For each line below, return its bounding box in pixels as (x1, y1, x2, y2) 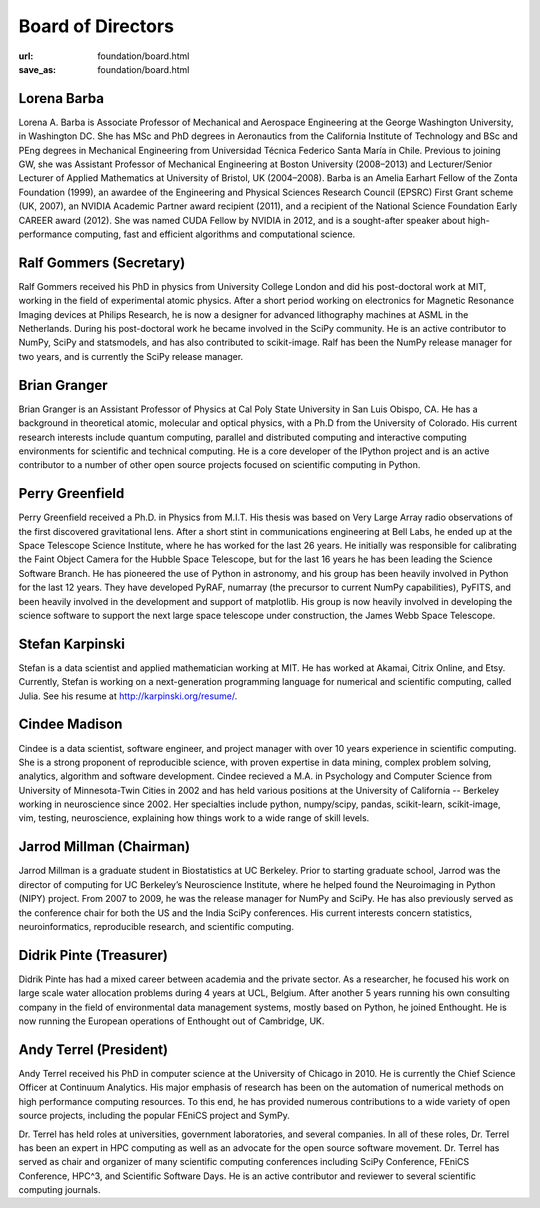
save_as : (18, 63, 57, 75)
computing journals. (18, 1184, 101, 1196)
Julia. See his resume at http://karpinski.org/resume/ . (18, 690, 238, 702)
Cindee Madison (18, 716, 123, 733)
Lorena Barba (18, 90, 105, 107)
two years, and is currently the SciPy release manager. (18, 350, 244, 362)
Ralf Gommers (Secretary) (18, 254, 186, 271)
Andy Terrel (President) (18, 1041, 169, 1058)
